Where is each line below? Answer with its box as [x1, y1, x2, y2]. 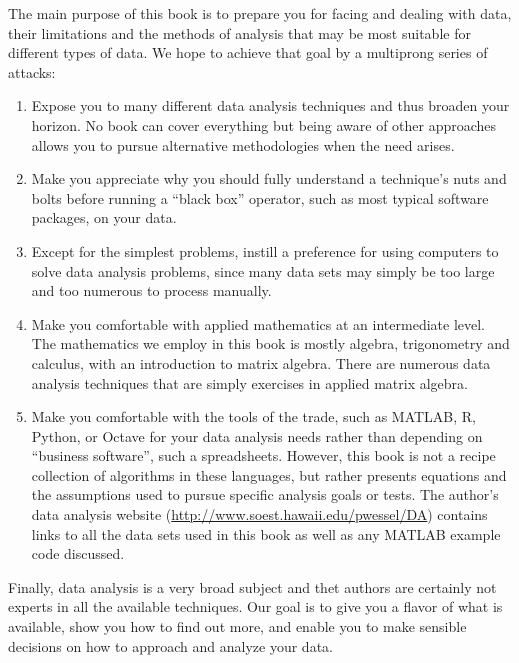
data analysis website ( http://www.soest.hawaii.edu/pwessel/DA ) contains [31, 504, 488, 525]
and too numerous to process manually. [31, 280, 272, 301]
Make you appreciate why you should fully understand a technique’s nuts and [31, 168, 507, 189]
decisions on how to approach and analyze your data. [8, 635, 333, 656]
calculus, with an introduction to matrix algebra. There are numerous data [31, 352, 491, 373]
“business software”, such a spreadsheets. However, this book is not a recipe [31, 445, 496, 466]
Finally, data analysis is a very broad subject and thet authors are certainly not [8, 576, 497, 597]
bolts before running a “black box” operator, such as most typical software [31, 187, 489, 208]
